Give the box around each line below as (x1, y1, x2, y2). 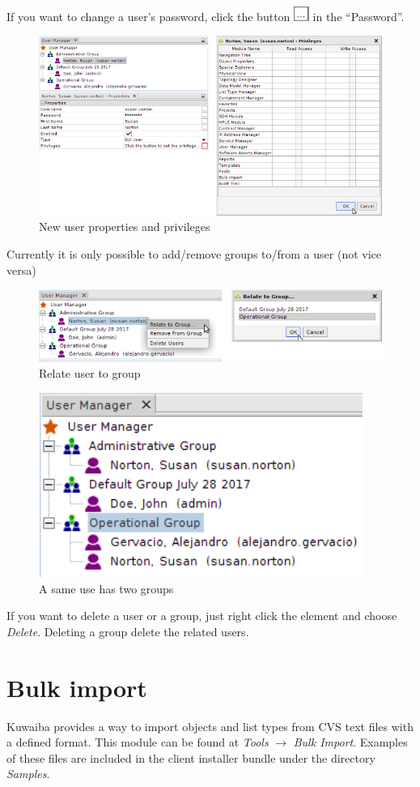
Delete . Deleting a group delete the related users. (6, 622, 249, 639)
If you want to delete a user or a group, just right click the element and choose (6, 607, 397, 624)
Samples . (6, 765, 50, 782)
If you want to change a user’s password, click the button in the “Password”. (6, 7, 405, 24)
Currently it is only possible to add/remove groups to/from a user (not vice (6, 245, 382, 262)
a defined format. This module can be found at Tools (6, 734, 269, 751)
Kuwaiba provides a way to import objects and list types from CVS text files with (6, 717, 414, 734)
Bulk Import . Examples (293, 734, 408, 751)
